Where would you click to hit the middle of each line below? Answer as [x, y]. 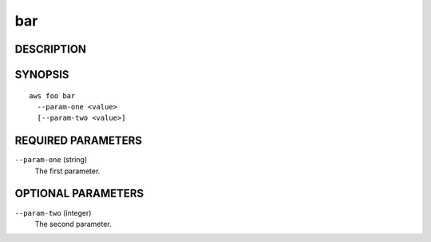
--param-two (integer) [53, 212]
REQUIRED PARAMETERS [79, 141]
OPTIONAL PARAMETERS [79, 194]
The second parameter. [73, 224]
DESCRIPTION [51, 49]
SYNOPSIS [42, 75]
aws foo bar [52, 95]
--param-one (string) [51, 160]
